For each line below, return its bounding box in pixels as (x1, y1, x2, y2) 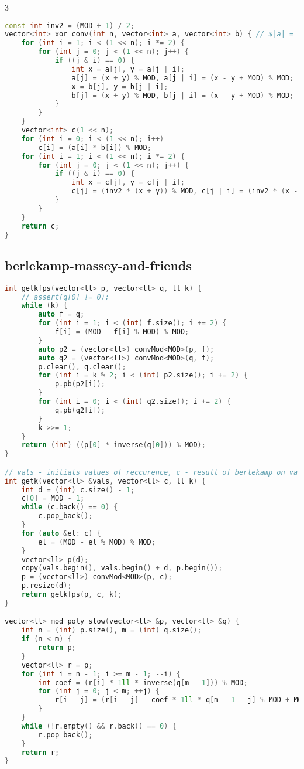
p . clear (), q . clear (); (38, 362, 126, 371)
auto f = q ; (38, 310, 85, 319)
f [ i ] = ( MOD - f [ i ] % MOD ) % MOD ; (54, 328, 189, 336)
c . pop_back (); (38, 512, 93, 520)
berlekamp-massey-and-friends (5, 256, 192, 274)
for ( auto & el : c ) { (21, 529, 101, 537)
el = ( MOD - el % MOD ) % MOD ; (38, 537, 156, 546)
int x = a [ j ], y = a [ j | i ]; (71, 64, 185, 73)
